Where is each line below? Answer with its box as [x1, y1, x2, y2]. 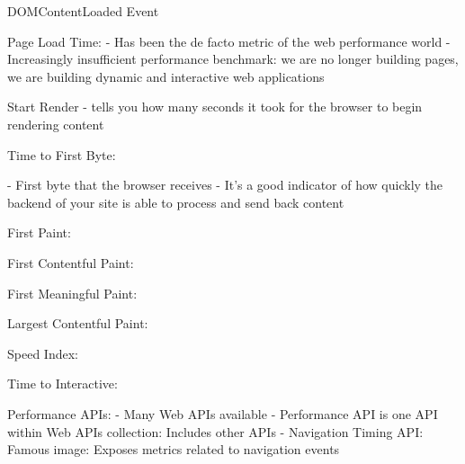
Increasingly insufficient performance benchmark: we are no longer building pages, [7, 49, 459, 68]
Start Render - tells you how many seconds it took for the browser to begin [7, 97, 423, 116]
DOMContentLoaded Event [7, 2, 159, 20]
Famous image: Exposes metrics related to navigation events [7, 440, 340, 459]
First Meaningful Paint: [7, 283, 138, 302]
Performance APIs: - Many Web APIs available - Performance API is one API [7, 404, 438, 423]
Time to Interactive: [7, 374, 118, 393]
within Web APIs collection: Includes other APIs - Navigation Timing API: [7, 422, 424, 441]
